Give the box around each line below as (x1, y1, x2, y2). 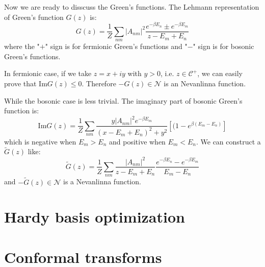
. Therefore (82, 78, 116, 88)
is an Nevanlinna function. (164, 78, 246, 88)
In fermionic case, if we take (4, 68, 92, 79)
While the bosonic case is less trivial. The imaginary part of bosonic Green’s (4, 95, 243, 106)
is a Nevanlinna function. (63, 176, 141, 187)
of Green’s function (4, 11, 64, 22)
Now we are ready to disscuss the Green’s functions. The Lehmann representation (4, 2, 259, 12)
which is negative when (4, 136, 76, 147)
